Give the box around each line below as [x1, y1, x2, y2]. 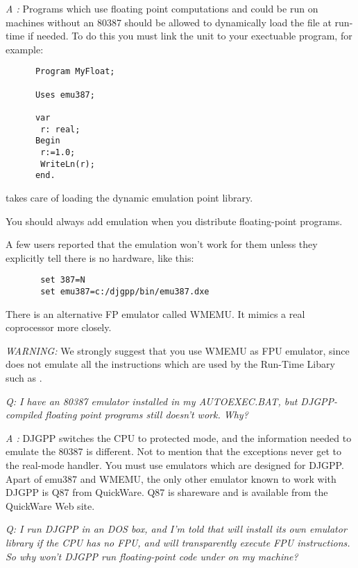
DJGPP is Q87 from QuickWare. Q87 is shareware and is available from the [6, 485, 328, 499]
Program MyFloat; [35, 66, 115, 77]
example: [6, 42, 44, 56]
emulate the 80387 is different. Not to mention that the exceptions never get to [6, 444, 341, 459]
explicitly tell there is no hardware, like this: [6, 250, 194, 265]
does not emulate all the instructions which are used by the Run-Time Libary [6, 357, 335, 371]
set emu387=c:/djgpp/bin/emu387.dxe [40, 286, 210, 296]
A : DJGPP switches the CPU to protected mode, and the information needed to [6, 430, 352, 445]
